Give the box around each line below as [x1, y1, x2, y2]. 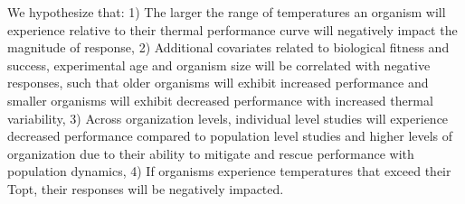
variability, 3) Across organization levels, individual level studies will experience [7, 108, 449, 127]
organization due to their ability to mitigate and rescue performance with [7, 144, 414, 162]
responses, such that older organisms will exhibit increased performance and [7, 73, 429, 92]
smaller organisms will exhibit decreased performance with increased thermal [7, 90, 433, 109]
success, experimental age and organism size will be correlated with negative [7, 55, 431, 74]
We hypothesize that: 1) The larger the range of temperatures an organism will [7, 3, 446, 21]
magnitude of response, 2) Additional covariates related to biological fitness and [7, 38, 450, 57]
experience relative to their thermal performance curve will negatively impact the [7, 20, 458, 39]
